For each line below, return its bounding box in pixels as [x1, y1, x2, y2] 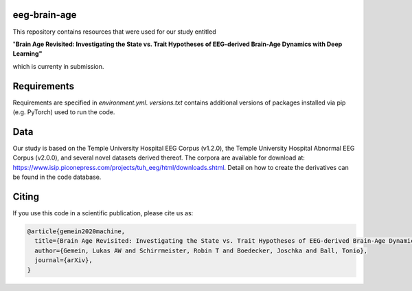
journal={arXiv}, [34, 257, 93, 264]
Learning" [12, 50, 43, 58]
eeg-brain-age [12, 9, 77, 21]
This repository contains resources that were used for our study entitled [12, 28, 216, 36]
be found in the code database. [12, 173, 102, 182]
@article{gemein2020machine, [27, 227, 126, 235]
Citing [12, 191, 39, 202]
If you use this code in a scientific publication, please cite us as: [12, 208, 194, 217]
